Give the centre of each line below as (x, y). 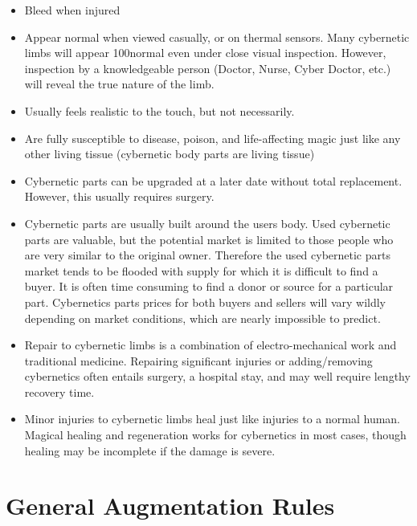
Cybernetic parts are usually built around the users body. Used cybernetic (207, 223)
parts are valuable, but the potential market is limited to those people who (209, 239)
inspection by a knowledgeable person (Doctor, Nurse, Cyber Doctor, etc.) (208, 68)
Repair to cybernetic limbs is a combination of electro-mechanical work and (211, 345)
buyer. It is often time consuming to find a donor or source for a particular (209, 286)
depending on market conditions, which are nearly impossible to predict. (202, 318)
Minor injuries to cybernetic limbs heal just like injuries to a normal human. (213, 419)
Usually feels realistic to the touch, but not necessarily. (159, 110)
